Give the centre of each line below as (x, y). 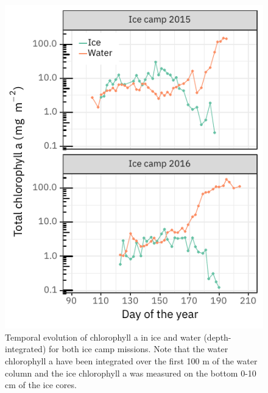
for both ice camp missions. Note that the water (138, 349)
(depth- (217, 337)
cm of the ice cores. (41, 385)
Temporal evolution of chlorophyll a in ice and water (103, 337)
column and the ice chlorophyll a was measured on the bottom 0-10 (131, 373)
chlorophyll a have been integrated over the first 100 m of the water (131, 360)
